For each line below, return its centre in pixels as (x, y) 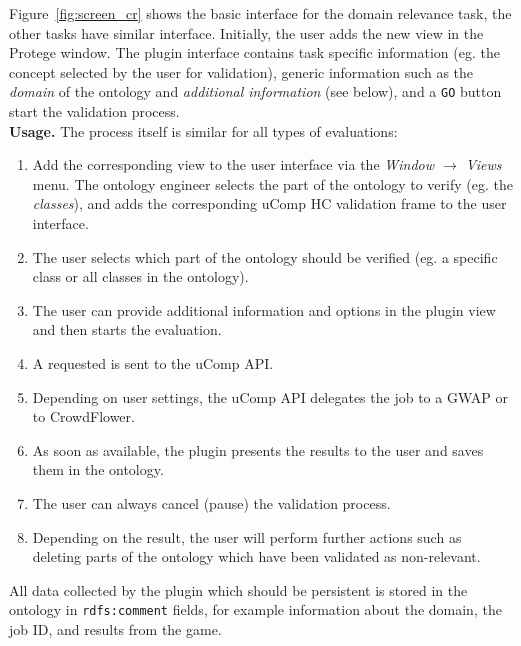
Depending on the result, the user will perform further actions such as (247, 536)
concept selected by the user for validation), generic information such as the (241, 71)
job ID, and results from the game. (115, 628)
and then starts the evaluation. (127, 329)
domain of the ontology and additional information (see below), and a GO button (255, 91)
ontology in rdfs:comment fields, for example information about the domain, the (255, 609)
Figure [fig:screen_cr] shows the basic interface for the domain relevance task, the (260, 13)
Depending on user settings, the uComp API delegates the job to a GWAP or (270, 396)
